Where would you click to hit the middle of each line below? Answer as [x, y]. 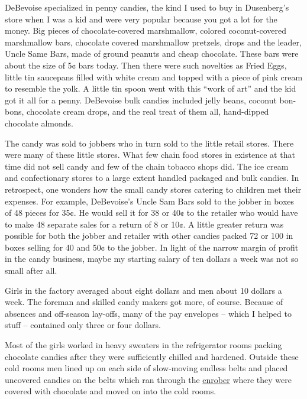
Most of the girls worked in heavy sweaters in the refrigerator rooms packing [143, 345]
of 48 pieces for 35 [38, 213]
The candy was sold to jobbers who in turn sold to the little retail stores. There [149, 143]
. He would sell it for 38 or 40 [127, 213]
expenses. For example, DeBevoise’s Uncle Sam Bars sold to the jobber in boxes [150, 201]
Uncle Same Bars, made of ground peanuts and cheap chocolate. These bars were [152, 53]
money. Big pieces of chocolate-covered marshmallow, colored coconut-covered [146, 30]
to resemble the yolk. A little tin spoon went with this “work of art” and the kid [151, 88]
